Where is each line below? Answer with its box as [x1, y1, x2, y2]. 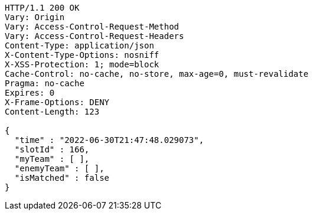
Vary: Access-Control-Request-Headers [5, 31, 184, 41]
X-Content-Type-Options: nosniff [5, 50, 159, 60]
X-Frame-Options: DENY [5, 97, 110, 107]
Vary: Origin [5, 12, 65, 22]
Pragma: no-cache [5, 79, 84, 88]
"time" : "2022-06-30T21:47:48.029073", [14, 135, 204, 145]
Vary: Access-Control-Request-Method [5, 22, 180, 31]
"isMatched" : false [14, 173, 110, 183]
